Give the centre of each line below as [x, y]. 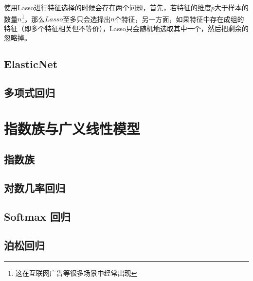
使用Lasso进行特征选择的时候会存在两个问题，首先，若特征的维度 [108, 7]
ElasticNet [31, 64]
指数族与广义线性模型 [72, 128]
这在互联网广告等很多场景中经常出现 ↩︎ [76, 272]
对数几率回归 [35, 188]
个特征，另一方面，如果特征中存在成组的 [179, 19]
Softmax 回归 [37, 216]
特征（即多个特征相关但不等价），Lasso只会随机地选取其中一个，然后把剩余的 [126, 28]
